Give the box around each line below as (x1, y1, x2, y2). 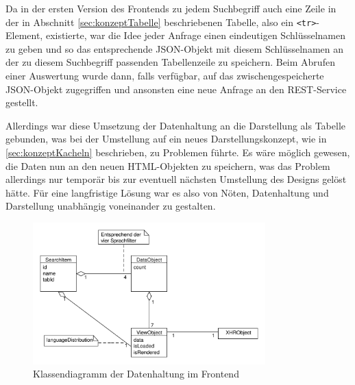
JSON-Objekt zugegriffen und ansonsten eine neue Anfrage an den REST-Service (5, 82, 347, 96)
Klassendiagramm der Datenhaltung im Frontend (33, 367, 239, 381)
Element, (5, 28, 43, 42)
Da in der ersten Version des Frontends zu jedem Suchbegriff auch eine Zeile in (5, 1, 336, 15)
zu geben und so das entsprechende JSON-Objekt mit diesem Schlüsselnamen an (5, 41, 344, 55)
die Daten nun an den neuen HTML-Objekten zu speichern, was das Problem (5, 158, 330, 173)
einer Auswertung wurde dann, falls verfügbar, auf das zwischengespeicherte (5, 69, 324, 83)
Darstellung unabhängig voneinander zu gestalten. (5, 199, 216, 213)
